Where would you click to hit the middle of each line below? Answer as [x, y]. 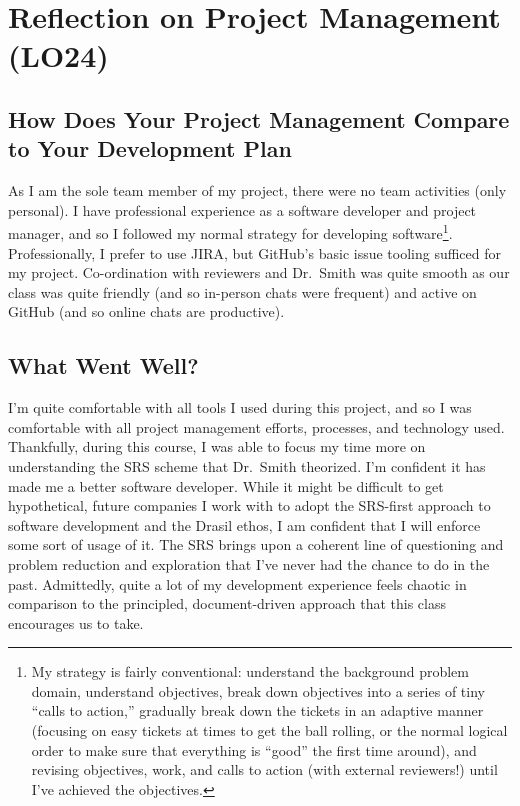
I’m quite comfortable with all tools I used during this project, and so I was [240, 407]
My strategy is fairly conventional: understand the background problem [250, 671]
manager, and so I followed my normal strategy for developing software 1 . [230, 231]
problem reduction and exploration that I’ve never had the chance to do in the [249, 563]
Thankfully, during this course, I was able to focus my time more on [217, 446]
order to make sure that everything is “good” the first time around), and [254, 749]
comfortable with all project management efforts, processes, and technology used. [256, 426]
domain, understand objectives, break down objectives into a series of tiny [258, 690]
